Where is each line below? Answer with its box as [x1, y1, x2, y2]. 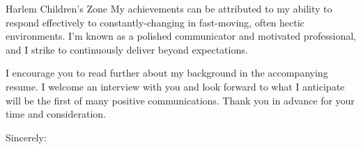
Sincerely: [6, 130, 47, 144]
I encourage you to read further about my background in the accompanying [6, 65, 328, 80]
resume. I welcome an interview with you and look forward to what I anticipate [6, 79, 345, 93]
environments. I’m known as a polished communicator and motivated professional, [6, 29, 356, 43]
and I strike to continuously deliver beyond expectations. [6, 42, 248, 56]
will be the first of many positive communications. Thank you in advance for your [6, 93, 355, 107]
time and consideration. [6, 107, 107, 121]
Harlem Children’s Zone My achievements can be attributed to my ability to [6, 1, 332, 15]
